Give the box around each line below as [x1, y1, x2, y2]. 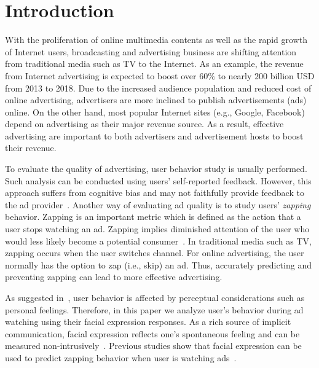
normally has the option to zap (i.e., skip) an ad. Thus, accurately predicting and [5, 258, 312, 271]
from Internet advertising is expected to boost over [5, 69, 197, 82]
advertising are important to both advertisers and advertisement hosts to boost [5, 129, 304, 142]
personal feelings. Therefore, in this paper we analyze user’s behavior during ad [5, 303, 304, 316]
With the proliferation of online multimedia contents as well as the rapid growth [5, 33, 307, 46]
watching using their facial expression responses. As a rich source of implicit [5, 315, 291, 328]
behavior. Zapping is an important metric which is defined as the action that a [5, 210, 301, 223]
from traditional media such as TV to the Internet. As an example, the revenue [5, 57, 304, 70]
